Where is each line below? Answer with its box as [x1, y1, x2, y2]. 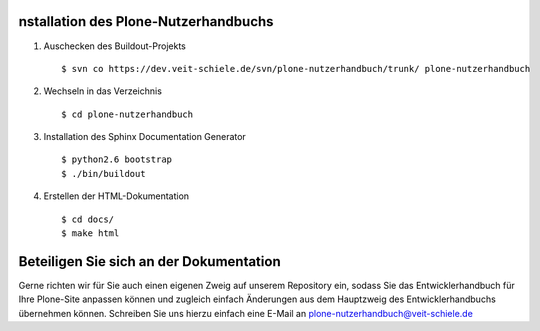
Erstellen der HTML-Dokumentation [43, 190, 190, 202]
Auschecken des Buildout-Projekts [43, 40, 187, 52]
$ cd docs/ [61, 213, 115, 225]
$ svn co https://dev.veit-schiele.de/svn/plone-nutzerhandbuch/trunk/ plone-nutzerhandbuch [61, 63, 531, 74]
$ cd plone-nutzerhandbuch [61, 108, 194, 120]
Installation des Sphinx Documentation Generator [43, 131, 247, 143]
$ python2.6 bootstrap [61, 154, 173, 165]
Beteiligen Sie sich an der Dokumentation [18, 253, 281, 270]
